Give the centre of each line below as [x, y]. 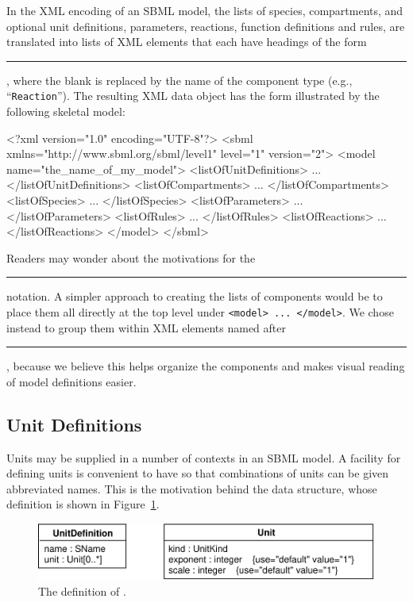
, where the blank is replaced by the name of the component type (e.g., [179, 80]
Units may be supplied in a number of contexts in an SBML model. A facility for [204, 457]
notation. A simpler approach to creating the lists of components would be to [195, 296]
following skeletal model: [66, 111]
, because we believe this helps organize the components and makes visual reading [206, 366]
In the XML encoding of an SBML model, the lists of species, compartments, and [205, 10]
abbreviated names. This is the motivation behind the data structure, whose [192, 488]
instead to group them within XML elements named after [146, 327]
